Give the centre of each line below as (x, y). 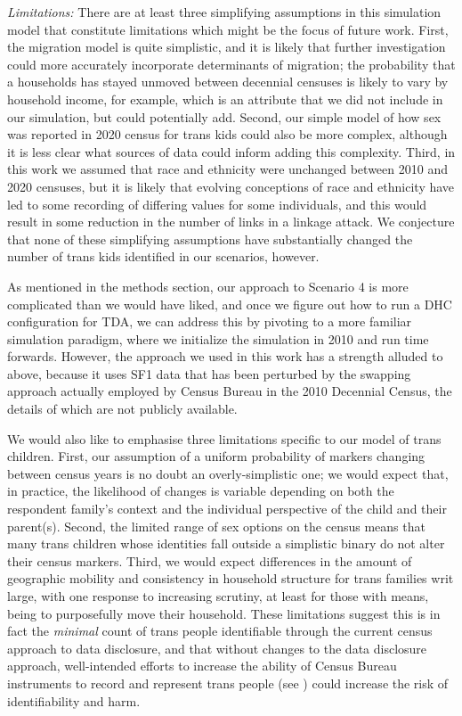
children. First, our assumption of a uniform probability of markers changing (216, 456)
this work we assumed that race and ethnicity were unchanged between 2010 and (227, 169)
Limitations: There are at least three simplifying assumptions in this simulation (224, 12)
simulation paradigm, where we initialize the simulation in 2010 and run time (218, 338)
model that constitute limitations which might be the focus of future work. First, (228, 29)
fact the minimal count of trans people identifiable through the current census (220, 631)
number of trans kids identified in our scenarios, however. (163, 256)
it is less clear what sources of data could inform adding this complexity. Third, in (231, 151)
